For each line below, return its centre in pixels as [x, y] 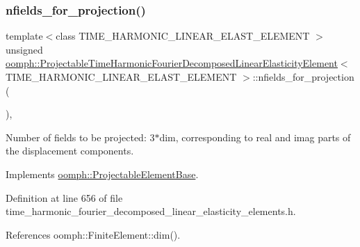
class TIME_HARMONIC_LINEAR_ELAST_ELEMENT [183, 36]
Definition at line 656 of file [64, 197]
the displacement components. [70, 151]
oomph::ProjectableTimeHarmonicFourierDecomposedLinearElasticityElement [172, 63]
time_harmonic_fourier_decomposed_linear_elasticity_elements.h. [151, 211]
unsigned [24, 49]
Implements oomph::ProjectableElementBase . [102, 174]
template [24, 36]
